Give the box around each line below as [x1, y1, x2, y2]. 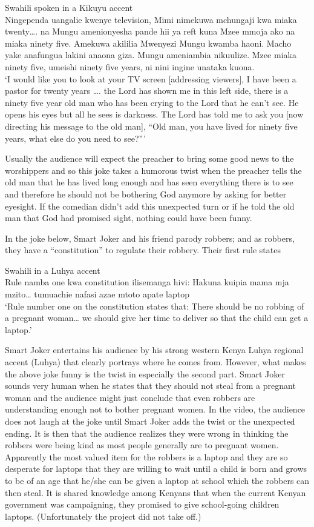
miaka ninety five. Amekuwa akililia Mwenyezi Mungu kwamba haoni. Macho [5, 36, 292, 49]
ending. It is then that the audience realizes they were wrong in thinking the [5, 426, 289, 439]
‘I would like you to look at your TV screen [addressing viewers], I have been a [5, 72, 296, 85]
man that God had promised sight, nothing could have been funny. [5, 211, 252, 224]
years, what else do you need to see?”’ [5, 131, 146, 144]
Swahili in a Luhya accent [5, 263, 100, 276]
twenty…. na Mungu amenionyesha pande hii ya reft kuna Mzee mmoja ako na [5, 25, 295, 38]
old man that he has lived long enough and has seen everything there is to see [5, 176, 293, 188]
